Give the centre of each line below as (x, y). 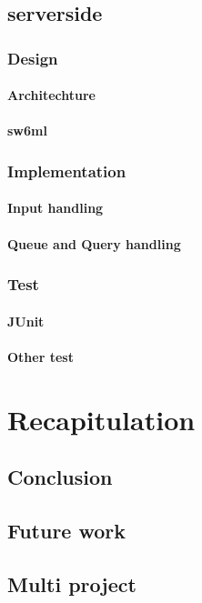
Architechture (51, 95)
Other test (40, 356)
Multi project (72, 583)
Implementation (67, 171)
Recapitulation (101, 419)
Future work (67, 530)
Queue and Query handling (94, 243)
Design (33, 58)
